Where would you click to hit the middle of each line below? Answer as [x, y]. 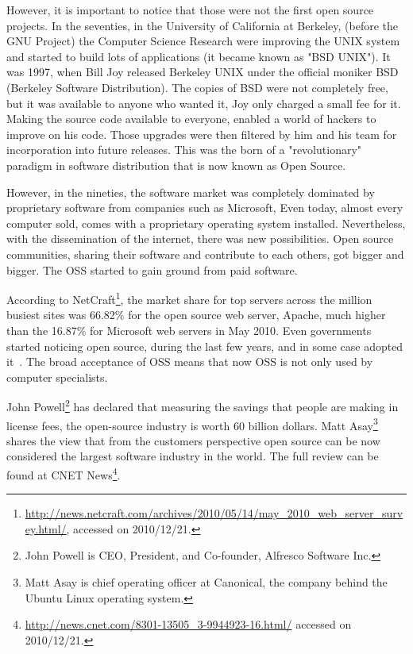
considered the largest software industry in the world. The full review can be [193, 456]
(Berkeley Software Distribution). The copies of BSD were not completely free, [197, 87]
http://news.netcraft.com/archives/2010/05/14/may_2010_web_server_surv [214, 513]
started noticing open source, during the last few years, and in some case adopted [205, 346]
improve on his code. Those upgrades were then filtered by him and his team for [202, 134]
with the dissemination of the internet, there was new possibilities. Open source [200, 239]
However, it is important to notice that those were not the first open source [190, 10]
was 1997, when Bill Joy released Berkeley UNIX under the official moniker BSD [203, 72]
